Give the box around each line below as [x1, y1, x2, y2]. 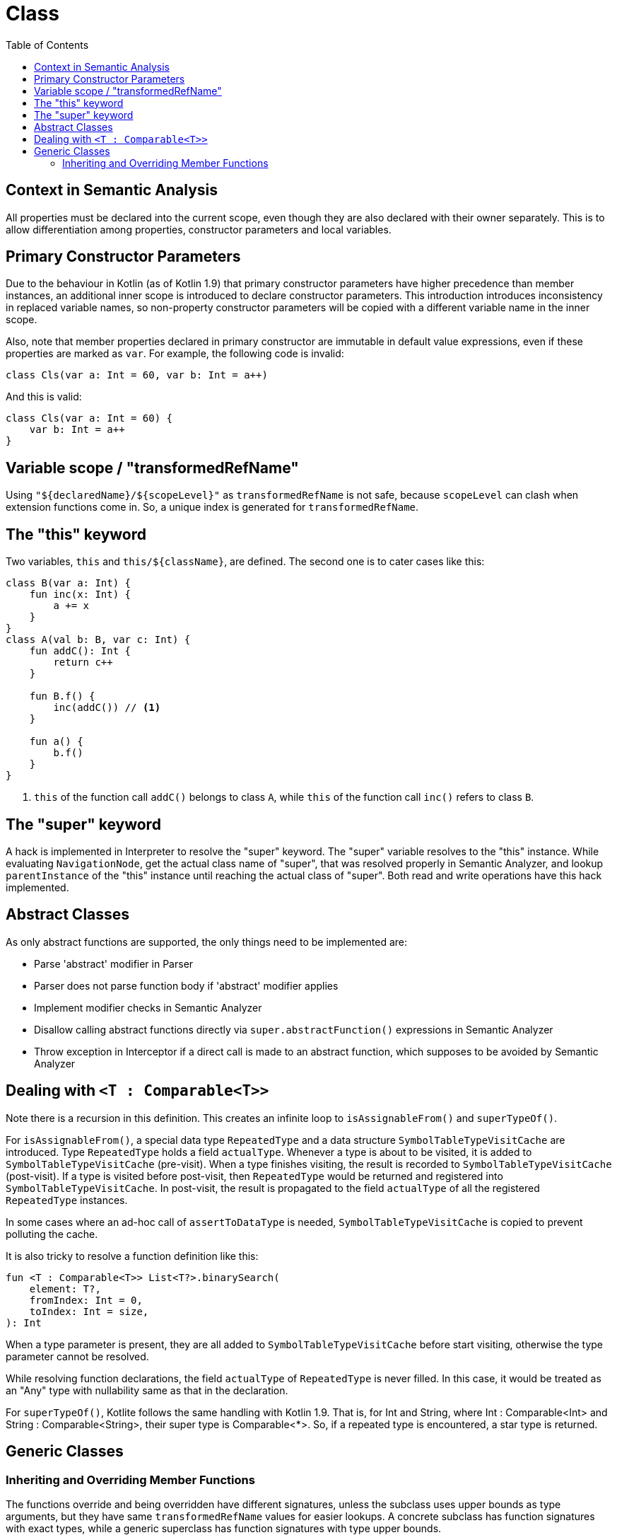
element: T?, [29, 1283, 101, 1295]
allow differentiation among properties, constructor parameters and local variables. [6, 223, 392, 236]
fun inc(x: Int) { [29, 589, 131, 601]
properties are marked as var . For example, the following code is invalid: [6, 347, 344, 360]
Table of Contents [6, 38, 89, 51]
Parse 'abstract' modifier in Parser [34, 957, 194, 970]
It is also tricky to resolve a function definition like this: [6, 1249, 259, 1262]
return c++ [53, 656, 113, 668]
